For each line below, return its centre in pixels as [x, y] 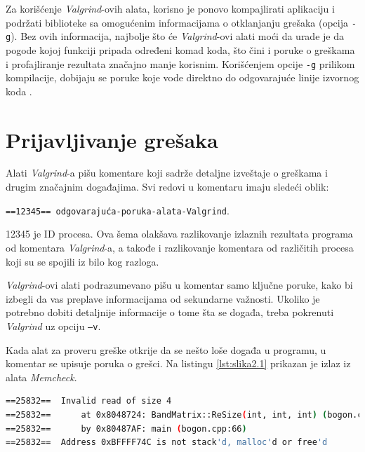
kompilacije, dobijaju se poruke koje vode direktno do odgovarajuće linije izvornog [182, 77]
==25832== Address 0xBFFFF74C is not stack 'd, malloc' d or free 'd [167, 443]
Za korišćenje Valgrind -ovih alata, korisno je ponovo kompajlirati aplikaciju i [170, 8]
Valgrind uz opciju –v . [53, 326]
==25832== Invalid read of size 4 [89, 401]
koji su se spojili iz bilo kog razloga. [82, 261]
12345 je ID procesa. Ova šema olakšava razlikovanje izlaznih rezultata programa [179, 234]
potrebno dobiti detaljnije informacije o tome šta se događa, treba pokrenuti [170, 312]
